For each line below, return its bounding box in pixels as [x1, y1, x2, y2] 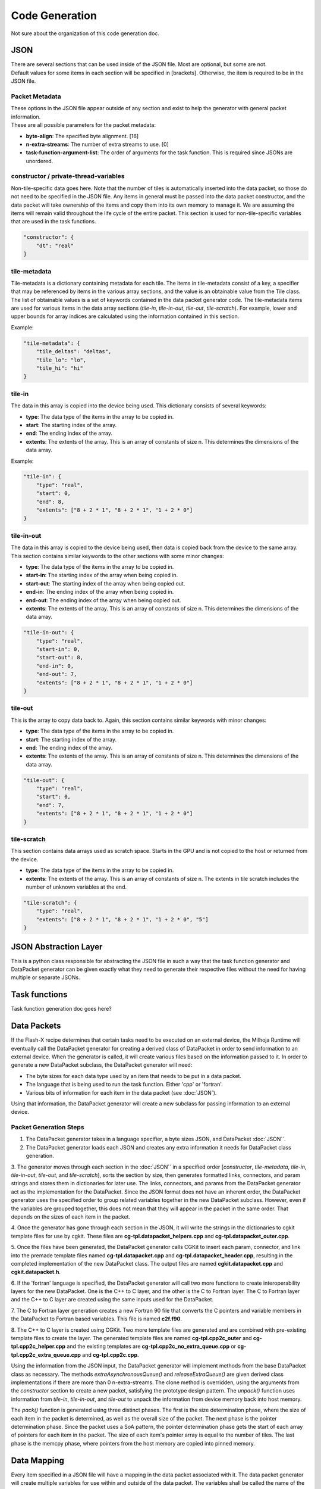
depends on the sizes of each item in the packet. [11, 1213, 131, 1220]
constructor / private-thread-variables [11, 172, 125, 180]
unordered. [26, 157, 53, 164]
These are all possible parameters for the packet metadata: [11, 122, 156, 129]
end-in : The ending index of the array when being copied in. [26, 588, 174, 596]
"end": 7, [36, 802, 65, 808]
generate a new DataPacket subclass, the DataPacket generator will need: [11, 1061, 193, 1069]
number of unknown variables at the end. [26, 883, 127, 890]
